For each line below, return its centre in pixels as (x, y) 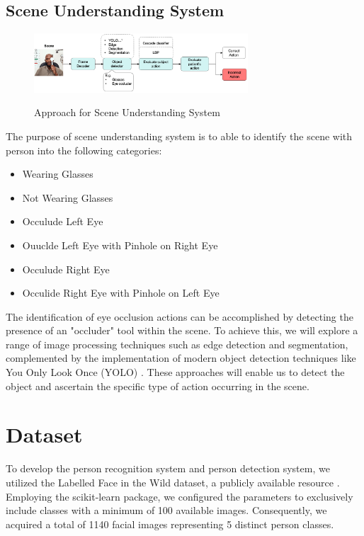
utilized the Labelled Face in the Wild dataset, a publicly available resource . (173, 482)
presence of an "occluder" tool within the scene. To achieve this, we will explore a (182, 330)
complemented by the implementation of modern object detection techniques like (181, 358)
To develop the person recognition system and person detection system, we (168, 468)
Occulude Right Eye (66, 269)
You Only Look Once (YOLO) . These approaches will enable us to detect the (175, 372)
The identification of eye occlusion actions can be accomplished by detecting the (180, 316)
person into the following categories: (84, 150)
